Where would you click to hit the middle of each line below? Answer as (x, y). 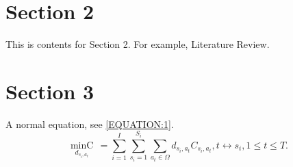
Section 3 (50, 91)
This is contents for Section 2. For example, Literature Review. (138, 44)
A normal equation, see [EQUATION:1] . (90, 124)
